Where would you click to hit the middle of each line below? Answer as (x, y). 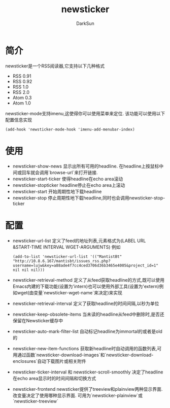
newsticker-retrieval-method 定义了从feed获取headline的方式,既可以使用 (89, 280)
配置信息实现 (19, 120)
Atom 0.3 (22, 97)
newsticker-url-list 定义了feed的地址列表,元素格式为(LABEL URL (79, 241)
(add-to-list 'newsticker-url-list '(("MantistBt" (67, 257)
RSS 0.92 (22, 81)
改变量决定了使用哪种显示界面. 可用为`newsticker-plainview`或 (78, 395)
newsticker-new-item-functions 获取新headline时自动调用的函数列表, (85, 348)
